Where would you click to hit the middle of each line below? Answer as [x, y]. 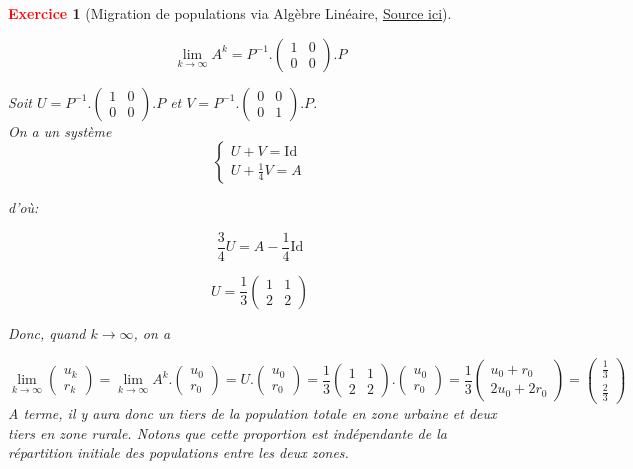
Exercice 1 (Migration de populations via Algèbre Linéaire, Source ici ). [230, 13]
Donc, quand [47, 332]
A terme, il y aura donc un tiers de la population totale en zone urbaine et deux [252, 413]
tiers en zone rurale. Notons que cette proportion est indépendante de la [227, 432]
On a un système [60, 130]
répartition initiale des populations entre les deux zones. [178, 452]
